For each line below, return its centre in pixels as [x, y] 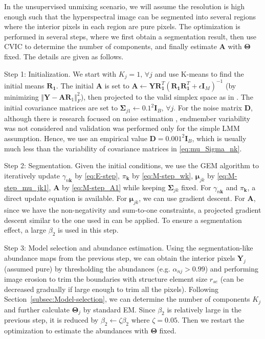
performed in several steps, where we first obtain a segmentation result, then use [130, 36]
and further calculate [37, 309]
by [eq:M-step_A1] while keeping [114, 187]
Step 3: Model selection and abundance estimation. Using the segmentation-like [129, 248]
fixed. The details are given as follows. [64, 56]
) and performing [231, 268]
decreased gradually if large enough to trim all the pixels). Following [111, 289]
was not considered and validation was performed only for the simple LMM [122, 128]
